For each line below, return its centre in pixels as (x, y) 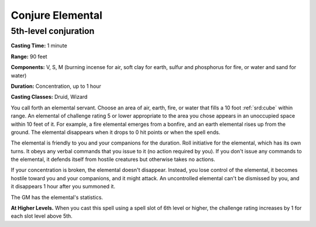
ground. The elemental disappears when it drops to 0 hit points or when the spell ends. (116, 132)
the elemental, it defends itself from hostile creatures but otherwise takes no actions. (113, 159)
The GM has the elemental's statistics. (57, 197)
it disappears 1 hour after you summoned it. (63, 187)
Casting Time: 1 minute (39, 46)
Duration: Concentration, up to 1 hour (56, 86)
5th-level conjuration (53, 31)
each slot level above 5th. (42, 216)
